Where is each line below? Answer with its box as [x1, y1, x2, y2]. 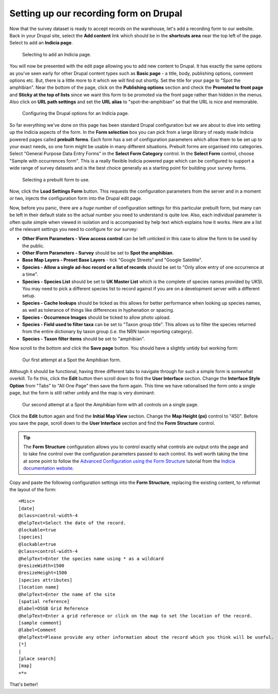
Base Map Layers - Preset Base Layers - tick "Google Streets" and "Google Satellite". [22, 257, 203, 263]
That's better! [9, 681, 38, 687]
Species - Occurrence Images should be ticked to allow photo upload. [22, 314, 171, 320]
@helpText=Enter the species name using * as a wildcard [18, 556, 164, 562]
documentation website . [23, 465, 74, 471]
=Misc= [18, 498, 35, 504]
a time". [22, 271, 38, 277]
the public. [22, 243, 45, 249]
